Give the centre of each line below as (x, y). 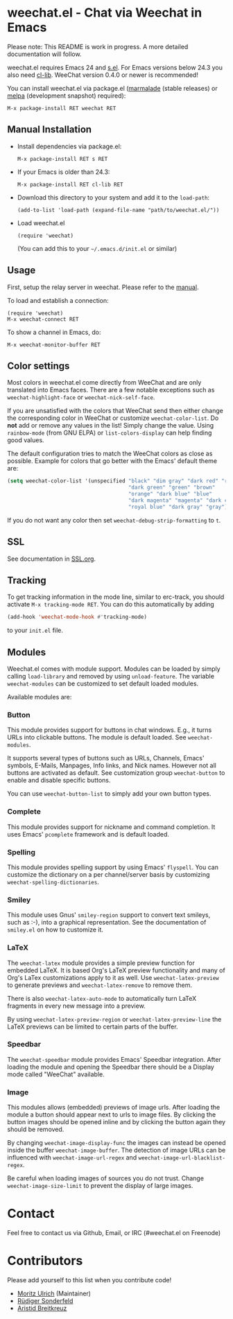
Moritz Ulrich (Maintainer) (54, 1293)
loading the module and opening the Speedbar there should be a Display (111, 1067)
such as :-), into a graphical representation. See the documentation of (107, 923)
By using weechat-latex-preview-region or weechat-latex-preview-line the (114, 1019)
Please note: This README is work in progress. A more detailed (98, 46)
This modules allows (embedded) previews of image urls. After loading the (114, 1108)
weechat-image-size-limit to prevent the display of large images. (100, 1186)
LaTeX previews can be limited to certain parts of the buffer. (93, 1027)
